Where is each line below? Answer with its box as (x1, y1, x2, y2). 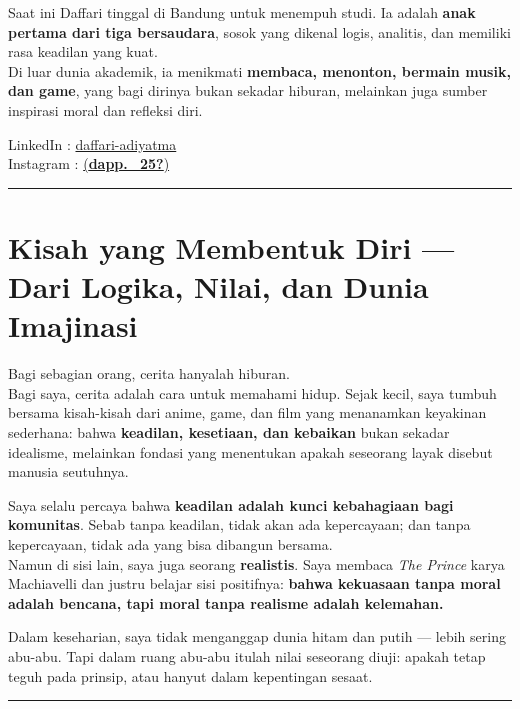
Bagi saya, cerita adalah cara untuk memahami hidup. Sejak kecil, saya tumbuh (8, 382, 497, 403)
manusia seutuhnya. (8, 461, 129, 482)
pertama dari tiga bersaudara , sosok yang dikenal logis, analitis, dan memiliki (8, 21, 511, 42)
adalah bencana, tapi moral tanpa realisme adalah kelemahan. (8, 592, 444, 613)
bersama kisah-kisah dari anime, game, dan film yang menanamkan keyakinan (8, 402, 487, 423)
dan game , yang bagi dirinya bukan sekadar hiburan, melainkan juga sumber (8, 80, 488, 101)
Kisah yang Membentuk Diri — (8, 226, 455, 267)
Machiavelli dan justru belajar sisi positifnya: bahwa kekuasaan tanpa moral (8, 573, 501, 594)
